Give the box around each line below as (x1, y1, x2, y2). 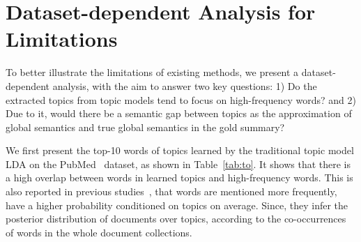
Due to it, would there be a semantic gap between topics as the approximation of (6, 106, 352, 121)
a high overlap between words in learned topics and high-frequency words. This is (6, 170, 353, 185)
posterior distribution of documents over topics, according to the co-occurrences (6, 211, 346, 226)
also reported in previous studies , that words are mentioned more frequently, (6, 184, 337, 199)
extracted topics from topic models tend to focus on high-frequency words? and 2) (6, 92, 356, 107)
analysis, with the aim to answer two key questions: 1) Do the (52, 78, 317, 93)
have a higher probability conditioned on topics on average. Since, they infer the (6, 197, 348, 212)
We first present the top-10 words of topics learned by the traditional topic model (6, 143, 354, 158)
